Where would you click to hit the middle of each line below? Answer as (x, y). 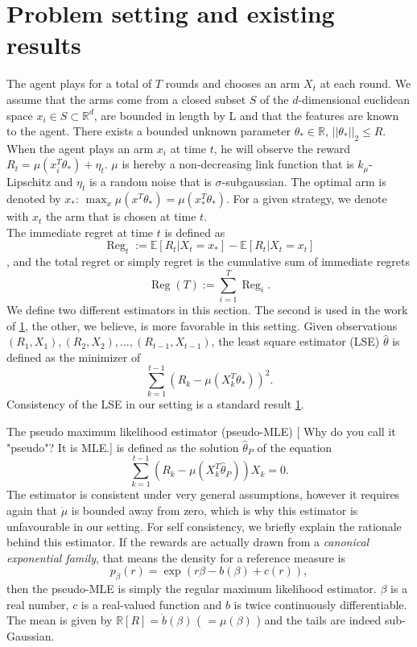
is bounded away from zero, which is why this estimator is (215, 510)
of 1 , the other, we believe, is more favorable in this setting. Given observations (202, 325)
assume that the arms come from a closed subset (126, 99)
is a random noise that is (150, 182)
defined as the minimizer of (74, 357)
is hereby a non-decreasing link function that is (238, 164)
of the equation (295, 447)
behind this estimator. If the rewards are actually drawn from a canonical (188, 542)
